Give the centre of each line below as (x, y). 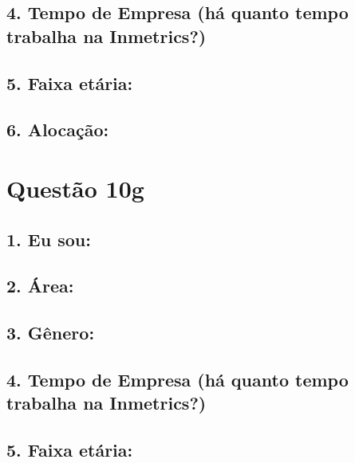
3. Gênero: (51, 333)
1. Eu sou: (49, 239)
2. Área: (40, 286)
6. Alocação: (58, 129)
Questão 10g (75, 188)
